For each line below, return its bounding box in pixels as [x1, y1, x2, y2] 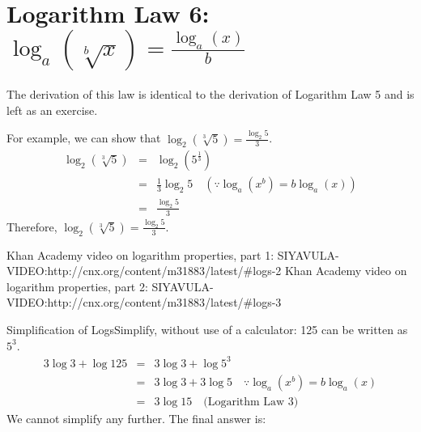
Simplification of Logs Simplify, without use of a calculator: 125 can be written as [6, 321, 408, 337]
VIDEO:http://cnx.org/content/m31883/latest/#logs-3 [6, 294, 282, 311]
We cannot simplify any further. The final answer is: [6, 409, 266, 426]
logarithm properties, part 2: [6, 277, 148, 294]
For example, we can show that [6, 129, 161, 146]
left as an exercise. [6, 101, 98, 118]
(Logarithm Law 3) [203, 396, 299, 408]
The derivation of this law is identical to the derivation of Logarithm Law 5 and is [6, 86, 415, 103]
